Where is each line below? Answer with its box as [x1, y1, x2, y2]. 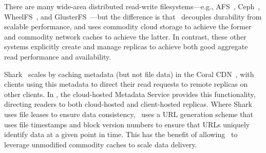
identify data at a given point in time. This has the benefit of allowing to [4, 129, 238, 140]
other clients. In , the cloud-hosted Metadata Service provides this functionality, [4, 88, 256, 99]
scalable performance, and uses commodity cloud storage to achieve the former [4, 21, 252, 32]
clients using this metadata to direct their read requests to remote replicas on [4, 79, 248, 89]
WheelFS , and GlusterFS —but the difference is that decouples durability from [4, 11, 262, 22]
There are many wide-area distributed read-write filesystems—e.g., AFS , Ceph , [4, 1, 260, 11]
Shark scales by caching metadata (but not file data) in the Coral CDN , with [4, 68, 254, 79]
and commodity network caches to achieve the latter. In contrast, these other [4, 31, 246, 42]
